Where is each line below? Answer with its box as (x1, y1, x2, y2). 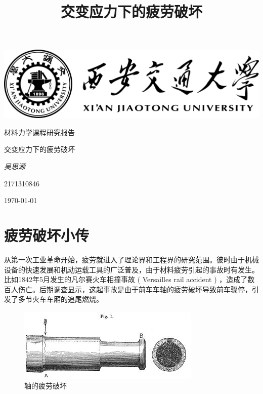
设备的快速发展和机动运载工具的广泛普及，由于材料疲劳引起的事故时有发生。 (4, 264, 259, 274)
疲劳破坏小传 (4, 224, 90, 245)
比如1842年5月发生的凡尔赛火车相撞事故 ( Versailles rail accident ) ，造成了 (4, 274, 248, 285)
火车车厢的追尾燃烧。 (32, 294, 103, 304)
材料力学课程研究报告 (4, 127, 75, 137)
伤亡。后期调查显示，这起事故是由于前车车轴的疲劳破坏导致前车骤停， (18, 284, 252, 294)
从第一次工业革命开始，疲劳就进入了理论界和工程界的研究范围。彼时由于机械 (4, 254, 259, 264)
